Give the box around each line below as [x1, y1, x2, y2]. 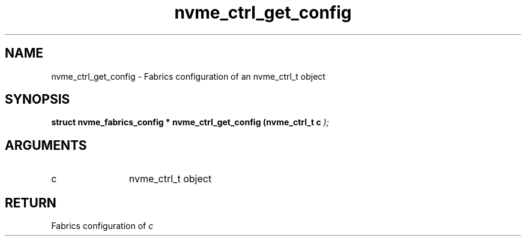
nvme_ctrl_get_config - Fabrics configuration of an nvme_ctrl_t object [51, 71, 325, 82]
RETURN [5, 195, 56, 210]
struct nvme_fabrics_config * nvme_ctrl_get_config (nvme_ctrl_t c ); [51, 117, 329, 128]
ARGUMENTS [5, 137, 87, 153]
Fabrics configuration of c [51, 221, 154, 231]
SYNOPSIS [5, 92, 70, 107]
